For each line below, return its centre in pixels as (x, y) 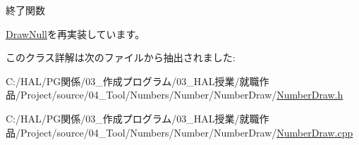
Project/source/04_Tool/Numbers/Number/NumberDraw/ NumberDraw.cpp (187, 132)
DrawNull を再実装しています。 (75, 33)
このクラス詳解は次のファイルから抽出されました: (121, 57)
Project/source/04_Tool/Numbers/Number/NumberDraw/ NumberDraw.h (182, 95)
